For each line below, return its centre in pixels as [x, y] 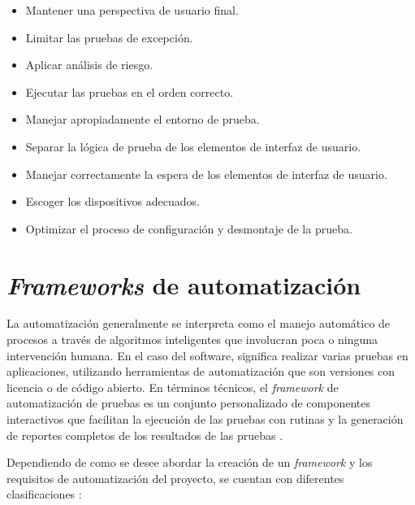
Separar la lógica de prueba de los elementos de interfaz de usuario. [193, 146]
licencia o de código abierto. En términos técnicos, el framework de [173, 387]
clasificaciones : [44, 494]
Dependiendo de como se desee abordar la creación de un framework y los [190, 462]
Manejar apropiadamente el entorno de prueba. [143, 119]
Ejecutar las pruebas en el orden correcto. [130, 91]
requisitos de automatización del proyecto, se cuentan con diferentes [175, 478]
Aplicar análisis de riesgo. [89, 65]
